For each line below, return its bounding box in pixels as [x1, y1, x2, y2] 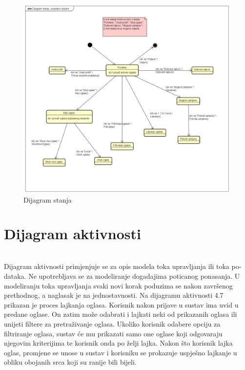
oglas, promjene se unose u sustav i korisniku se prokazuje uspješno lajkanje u [4, 347, 237, 357]
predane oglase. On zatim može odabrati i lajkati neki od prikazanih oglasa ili [4, 309, 237, 319]
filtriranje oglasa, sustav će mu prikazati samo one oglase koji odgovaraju [4, 328, 223, 338]
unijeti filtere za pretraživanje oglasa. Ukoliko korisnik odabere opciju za [4, 319, 221, 329]
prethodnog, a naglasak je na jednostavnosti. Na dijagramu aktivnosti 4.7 [4, 290, 224, 300]
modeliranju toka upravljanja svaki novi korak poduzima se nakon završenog [4, 280, 233, 290]
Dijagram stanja [23, 195, 72, 205]
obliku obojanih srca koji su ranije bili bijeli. [4, 357, 137, 367]
